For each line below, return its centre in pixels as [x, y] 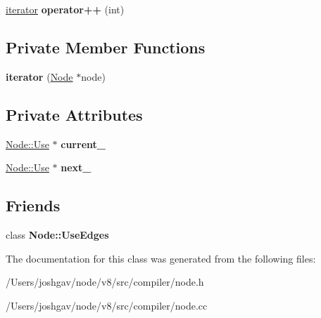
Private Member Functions [106, 47]
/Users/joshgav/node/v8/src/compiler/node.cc [107, 305]
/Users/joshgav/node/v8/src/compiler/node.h [105, 282]
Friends [33, 205]
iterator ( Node [39, 76]
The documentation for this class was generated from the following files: [161, 258]
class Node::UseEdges [57, 234]
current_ [83, 144]
